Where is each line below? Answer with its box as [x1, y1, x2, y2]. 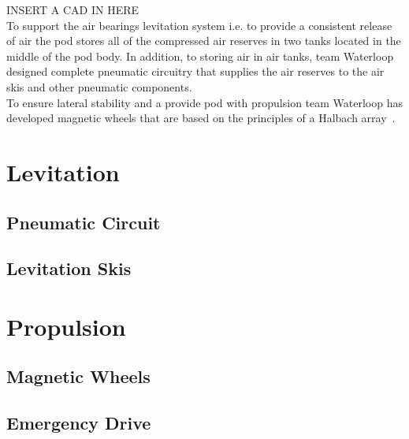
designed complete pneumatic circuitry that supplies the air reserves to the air [6, 63, 385, 80]
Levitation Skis [6, 256, 132, 281]
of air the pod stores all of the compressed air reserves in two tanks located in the [6, 32, 401, 49]
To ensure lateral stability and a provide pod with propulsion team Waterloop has [6, 94, 403, 110]
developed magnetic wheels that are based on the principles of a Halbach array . [6, 110, 396, 126]
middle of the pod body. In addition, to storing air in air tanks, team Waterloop [6, 47, 394, 64]
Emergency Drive [6, 411, 151, 435]
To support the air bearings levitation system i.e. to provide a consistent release [6, 17, 392, 33]
